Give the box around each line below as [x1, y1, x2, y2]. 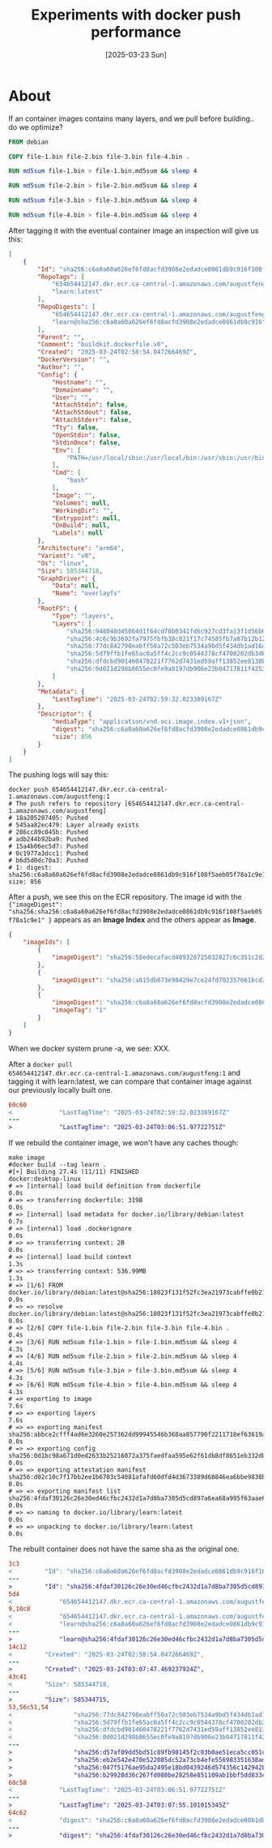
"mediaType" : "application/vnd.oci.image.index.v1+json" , [51, 718, 252, 726]
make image [8, 1154, 45, 1162]
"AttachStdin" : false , [51, 401, 129, 409]
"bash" [66, 476, 89, 484]
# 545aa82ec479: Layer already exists [8, 821, 139, 829]
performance [91, 23, 181, 41]
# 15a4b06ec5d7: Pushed [8, 842, 89, 851]
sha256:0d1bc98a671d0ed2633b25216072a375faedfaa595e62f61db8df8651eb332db [8, 1452, 266, 1460]
